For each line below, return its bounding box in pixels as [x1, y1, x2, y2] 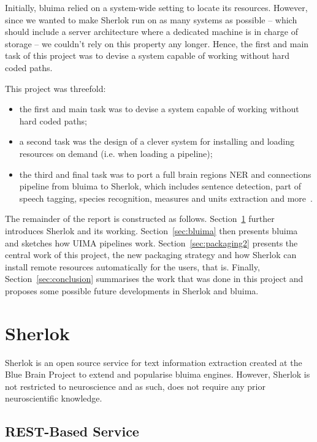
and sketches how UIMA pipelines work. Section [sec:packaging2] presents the [5, 236, 298, 249]
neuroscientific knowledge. [5, 392, 102, 405]
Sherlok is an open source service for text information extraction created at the [5, 356, 302, 368]
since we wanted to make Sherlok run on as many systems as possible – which [5, 13, 297, 26]
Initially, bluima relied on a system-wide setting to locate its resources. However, [5, 1, 308, 13]
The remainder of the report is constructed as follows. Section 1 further [5, 212, 275, 225]
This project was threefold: [5, 82, 106, 94]
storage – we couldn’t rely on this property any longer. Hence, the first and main [5, 37, 309, 50]
